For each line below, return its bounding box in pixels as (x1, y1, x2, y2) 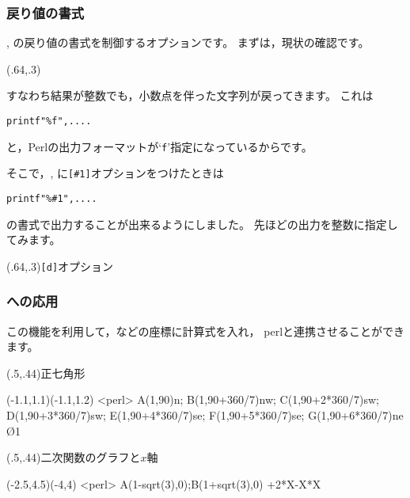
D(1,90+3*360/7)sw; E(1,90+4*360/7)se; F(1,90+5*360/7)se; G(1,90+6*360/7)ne (6, 407, 404, 424)
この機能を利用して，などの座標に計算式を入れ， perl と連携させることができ (6, 322, 405, 339)
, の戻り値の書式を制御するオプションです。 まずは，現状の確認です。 (6, 34, 370, 51)
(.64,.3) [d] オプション (6, 257, 114, 274)
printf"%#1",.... (6, 192, 97, 204)
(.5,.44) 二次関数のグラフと (6, 449, 141, 466)
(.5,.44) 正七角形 (6, 364, 85, 381)
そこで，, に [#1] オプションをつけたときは (6, 165, 224, 181)
